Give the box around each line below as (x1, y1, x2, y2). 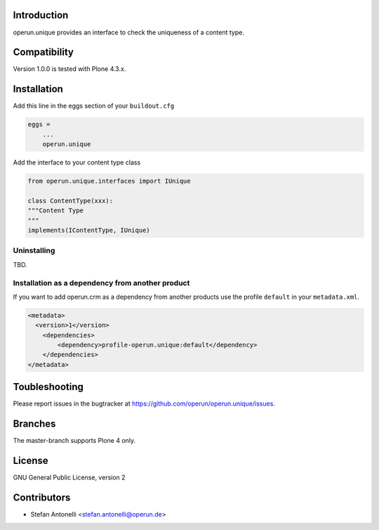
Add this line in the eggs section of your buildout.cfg (13, 102, 175, 110)
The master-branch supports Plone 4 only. (13, 437, 136, 445)
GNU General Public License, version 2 (13, 473, 126, 481)
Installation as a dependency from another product (13, 278, 190, 287)
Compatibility (13, 46, 74, 58)
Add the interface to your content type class (13, 158, 141, 167)
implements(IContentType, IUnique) (27, 226, 150, 235)
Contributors (13, 491, 71, 503)
